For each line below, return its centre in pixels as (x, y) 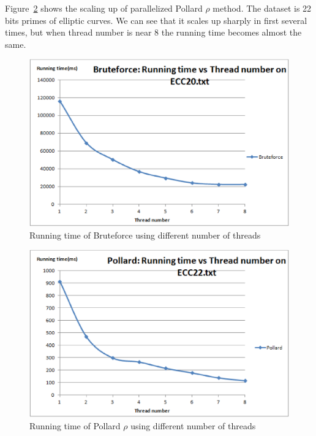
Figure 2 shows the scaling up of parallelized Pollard (104, 8)
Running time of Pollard (75, 425)
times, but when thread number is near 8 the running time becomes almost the (153, 32)
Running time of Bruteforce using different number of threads (145, 235)
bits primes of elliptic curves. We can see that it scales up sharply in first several (156, 20)
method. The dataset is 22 (262, 8)
